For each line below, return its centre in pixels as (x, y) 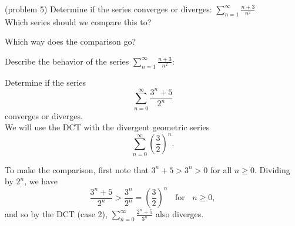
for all (221, 169)
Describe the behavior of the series (67, 61)
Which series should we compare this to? (78, 21)
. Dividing (272, 169)
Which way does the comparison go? (71, 41)
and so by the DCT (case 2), (56, 214)
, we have (41, 181)
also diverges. (180, 214)
